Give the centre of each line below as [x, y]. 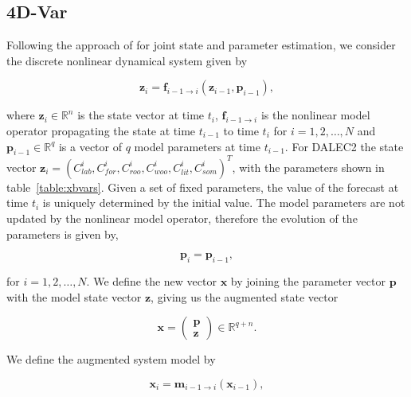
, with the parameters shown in [308, 167]
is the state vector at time [141, 115]
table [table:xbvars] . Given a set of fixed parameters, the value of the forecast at [203, 187]
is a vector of [90, 146]
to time [241, 130]
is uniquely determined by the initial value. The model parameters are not [224, 202]
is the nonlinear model [315, 115]
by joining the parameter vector [308, 281]
